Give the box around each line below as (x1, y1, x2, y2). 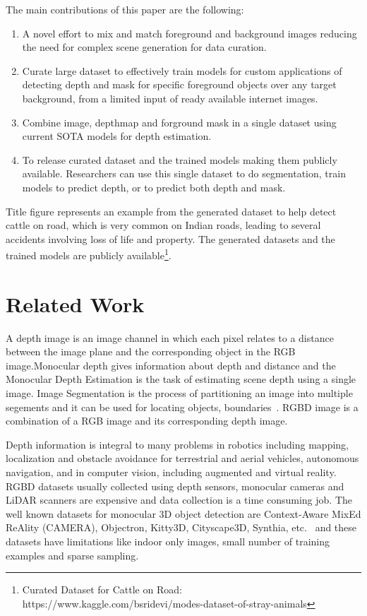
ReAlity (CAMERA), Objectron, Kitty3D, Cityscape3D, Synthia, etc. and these (6, 520, 357, 535)
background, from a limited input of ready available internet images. (22, 90, 318, 105)
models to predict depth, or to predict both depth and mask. (22, 179, 286, 194)
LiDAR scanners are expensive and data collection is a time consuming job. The (6, 492, 353, 507)
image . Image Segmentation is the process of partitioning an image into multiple (6, 386, 353, 401)
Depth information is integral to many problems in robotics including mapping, (6, 437, 349, 451)
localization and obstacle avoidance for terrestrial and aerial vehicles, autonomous (6, 451, 359, 466)
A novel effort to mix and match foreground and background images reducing (22, 25, 357, 40)
